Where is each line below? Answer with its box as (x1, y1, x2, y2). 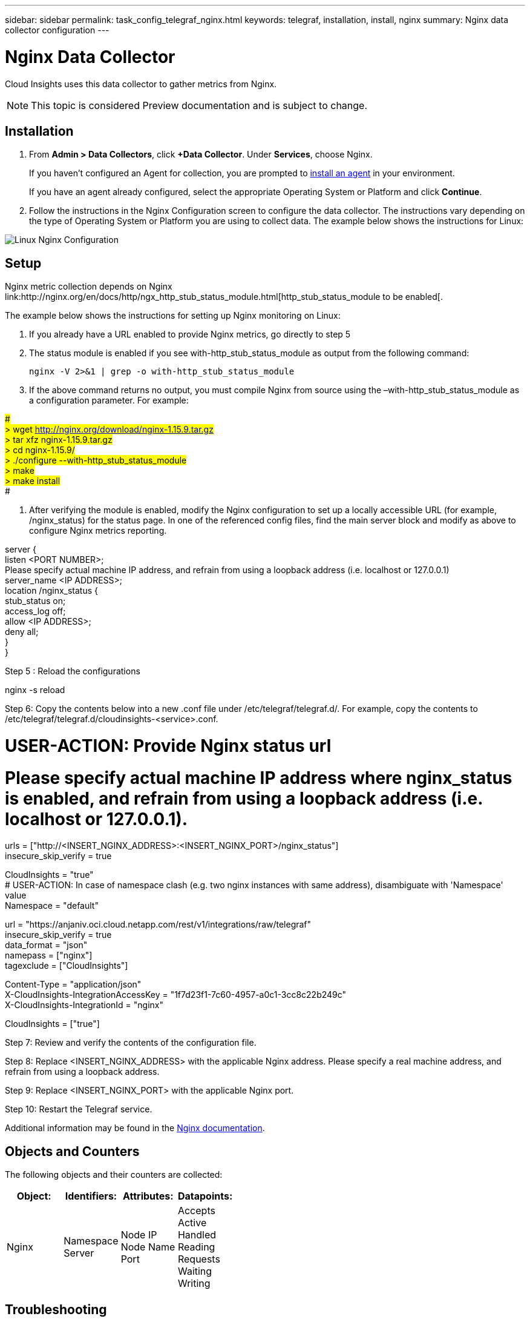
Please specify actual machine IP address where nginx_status (5, 767, 512, 788)
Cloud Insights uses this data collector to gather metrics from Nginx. (5, 78, 277, 89)
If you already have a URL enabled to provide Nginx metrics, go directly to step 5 (29, 329, 351, 340)
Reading (177, 1241, 215, 1254)
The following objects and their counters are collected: (5, 1169, 223, 1180)
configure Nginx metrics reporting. (29, 525, 167, 536)
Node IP (120, 1229, 157, 1241)
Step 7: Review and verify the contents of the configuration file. (5, 1037, 257, 1048)
